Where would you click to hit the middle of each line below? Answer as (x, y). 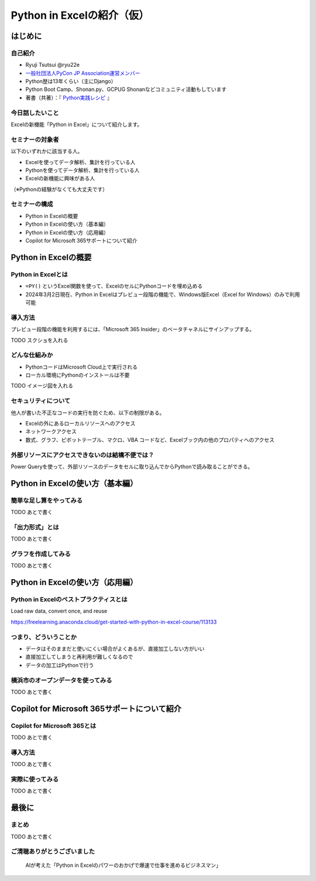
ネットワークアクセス (51, 431)
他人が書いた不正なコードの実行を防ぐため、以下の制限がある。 (88, 413)
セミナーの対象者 (35, 140)
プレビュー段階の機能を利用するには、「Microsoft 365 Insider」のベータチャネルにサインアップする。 (133, 329)
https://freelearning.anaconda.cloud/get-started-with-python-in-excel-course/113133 (114, 622)
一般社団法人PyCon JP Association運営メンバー (83, 73)
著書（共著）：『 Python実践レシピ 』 (69, 97)
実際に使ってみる (35, 779)
